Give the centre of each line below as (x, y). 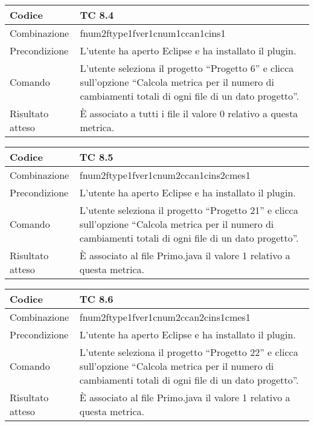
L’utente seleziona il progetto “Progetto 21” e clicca (189, 210)
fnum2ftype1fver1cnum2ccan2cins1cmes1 (165, 317)
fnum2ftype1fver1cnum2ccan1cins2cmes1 (165, 175)
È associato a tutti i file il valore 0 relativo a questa (189, 113)
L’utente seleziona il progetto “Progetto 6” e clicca (187, 68)
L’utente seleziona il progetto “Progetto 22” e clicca (189, 352)
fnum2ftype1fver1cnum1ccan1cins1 (153, 33)
